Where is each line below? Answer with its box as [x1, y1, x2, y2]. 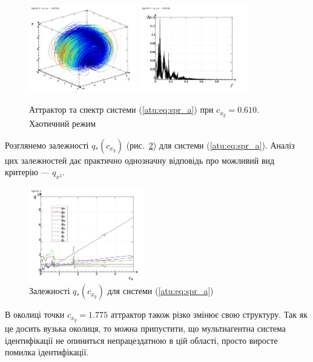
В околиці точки [5, 308, 65, 321]
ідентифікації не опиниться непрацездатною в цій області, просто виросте [5, 334, 278, 346]
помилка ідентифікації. [5, 346, 89, 358]
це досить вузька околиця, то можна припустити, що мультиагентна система [5, 322, 286, 335]
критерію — [5, 166, 50, 178]
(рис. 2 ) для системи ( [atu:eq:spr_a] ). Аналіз [126, 138, 295, 151]
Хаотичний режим [29, 116, 96, 129]
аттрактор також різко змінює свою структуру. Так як [110, 308, 308, 321]
